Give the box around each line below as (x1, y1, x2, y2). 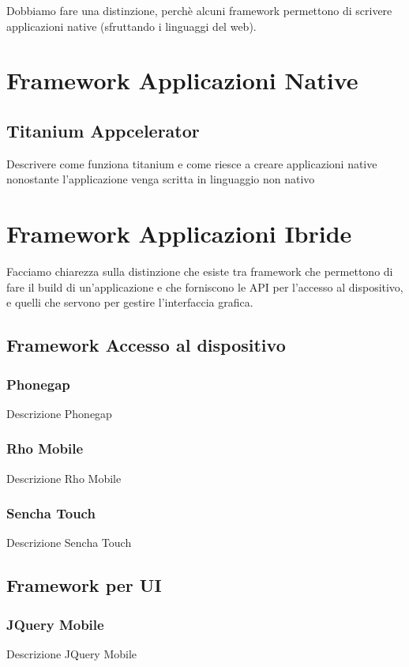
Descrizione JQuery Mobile (6, 646, 137, 662)
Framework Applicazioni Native (6, 64, 358, 96)
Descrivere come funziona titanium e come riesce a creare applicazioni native (6, 155, 377, 171)
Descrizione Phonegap (6, 405, 112, 421)
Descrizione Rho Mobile (6, 469, 122, 486)
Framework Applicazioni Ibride (6, 217, 352, 250)
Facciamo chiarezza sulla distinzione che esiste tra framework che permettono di (6, 263, 393, 280)
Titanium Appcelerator (6, 118, 200, 142)
